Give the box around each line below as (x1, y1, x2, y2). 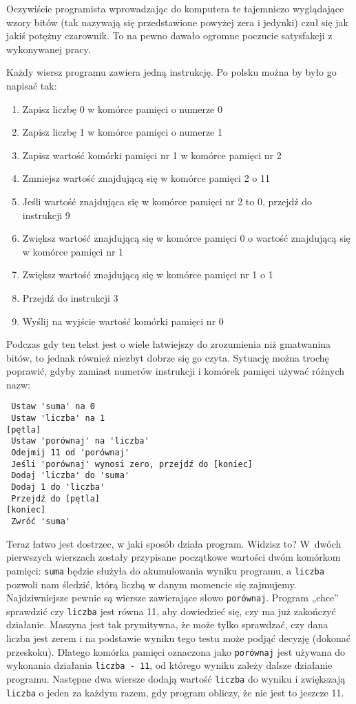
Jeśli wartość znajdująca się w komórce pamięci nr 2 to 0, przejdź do (22, 194, 312, 208)
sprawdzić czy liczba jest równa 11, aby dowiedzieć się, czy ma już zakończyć (6, 603, 336, 618)
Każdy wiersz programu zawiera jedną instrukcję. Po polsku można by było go (6, 65, 337, 79)
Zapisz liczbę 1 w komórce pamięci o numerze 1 (22, 125, 222, 139)
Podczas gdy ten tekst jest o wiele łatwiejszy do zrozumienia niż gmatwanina (6, 337, 331, 351)
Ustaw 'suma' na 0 (11, 402, 95, 412)
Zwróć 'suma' (11, 517, 71, 527)
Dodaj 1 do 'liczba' (11, 482, 105, 493)
